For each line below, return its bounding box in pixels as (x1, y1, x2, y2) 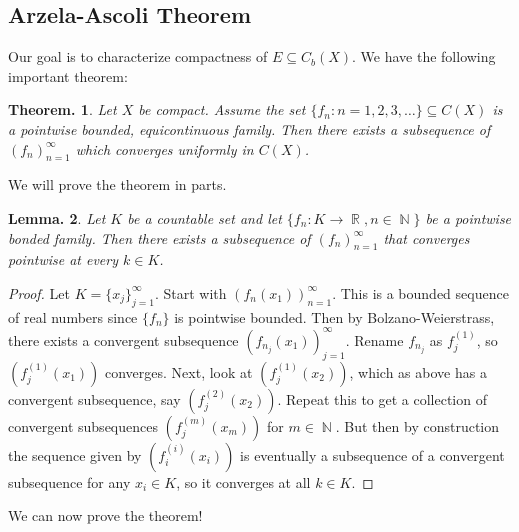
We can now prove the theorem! (8, 505, 203, 526)
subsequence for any (8, 471, 131, 492)
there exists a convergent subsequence (8, 329, 239, 350)
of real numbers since (8, 306, 138, 327)
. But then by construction (335, 415, 500, 436)
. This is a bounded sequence (332, 282, 509, 303)
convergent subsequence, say (8, 388, 181, 409)
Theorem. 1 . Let (8, 99, 117, 120)
